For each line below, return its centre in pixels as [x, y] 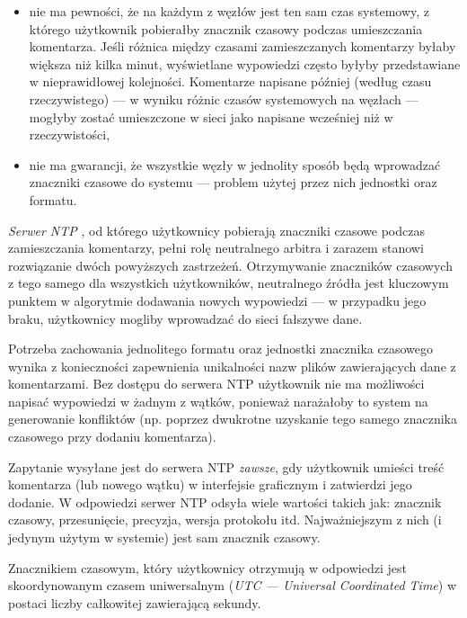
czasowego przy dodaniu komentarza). [112, 437]
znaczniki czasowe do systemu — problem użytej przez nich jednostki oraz [233, 182]
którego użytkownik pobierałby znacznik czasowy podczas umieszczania [226, 28]
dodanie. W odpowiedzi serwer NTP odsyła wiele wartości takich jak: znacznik [225, 502]
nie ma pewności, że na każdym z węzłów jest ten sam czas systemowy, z [229, 11]
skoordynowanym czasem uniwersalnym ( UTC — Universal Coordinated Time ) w [232, 585]
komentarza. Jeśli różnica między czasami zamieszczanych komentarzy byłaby [242, 46]
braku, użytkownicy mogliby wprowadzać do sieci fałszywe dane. [185, 318]
